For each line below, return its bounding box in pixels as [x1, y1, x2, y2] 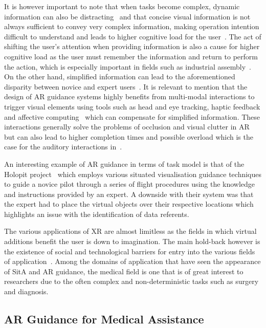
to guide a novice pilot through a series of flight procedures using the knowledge [4, 179, 255, 189]
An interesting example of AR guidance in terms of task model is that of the [4, 158, 245, 169]
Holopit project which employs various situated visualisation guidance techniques [4, 168, 262, 179]
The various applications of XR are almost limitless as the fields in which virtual [4, 226, 257, 236]
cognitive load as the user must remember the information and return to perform [4, 51, 258, 61]
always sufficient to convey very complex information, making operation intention [4, 21, 259, 32]
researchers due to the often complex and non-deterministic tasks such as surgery [4, 276, 259, 287]
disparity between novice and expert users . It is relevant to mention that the [4, 81, 248, 92]
